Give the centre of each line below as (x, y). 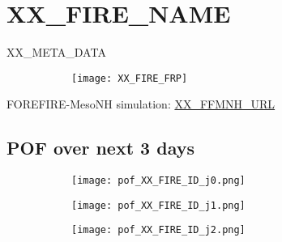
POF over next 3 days (100, 148)
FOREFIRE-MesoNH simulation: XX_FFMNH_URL (141, 104)
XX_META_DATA (56, 52)
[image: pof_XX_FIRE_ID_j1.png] (158, 205)
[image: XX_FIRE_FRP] (130, 78)
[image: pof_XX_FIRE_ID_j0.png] (158, 181)
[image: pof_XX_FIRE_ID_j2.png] (158, 230)
